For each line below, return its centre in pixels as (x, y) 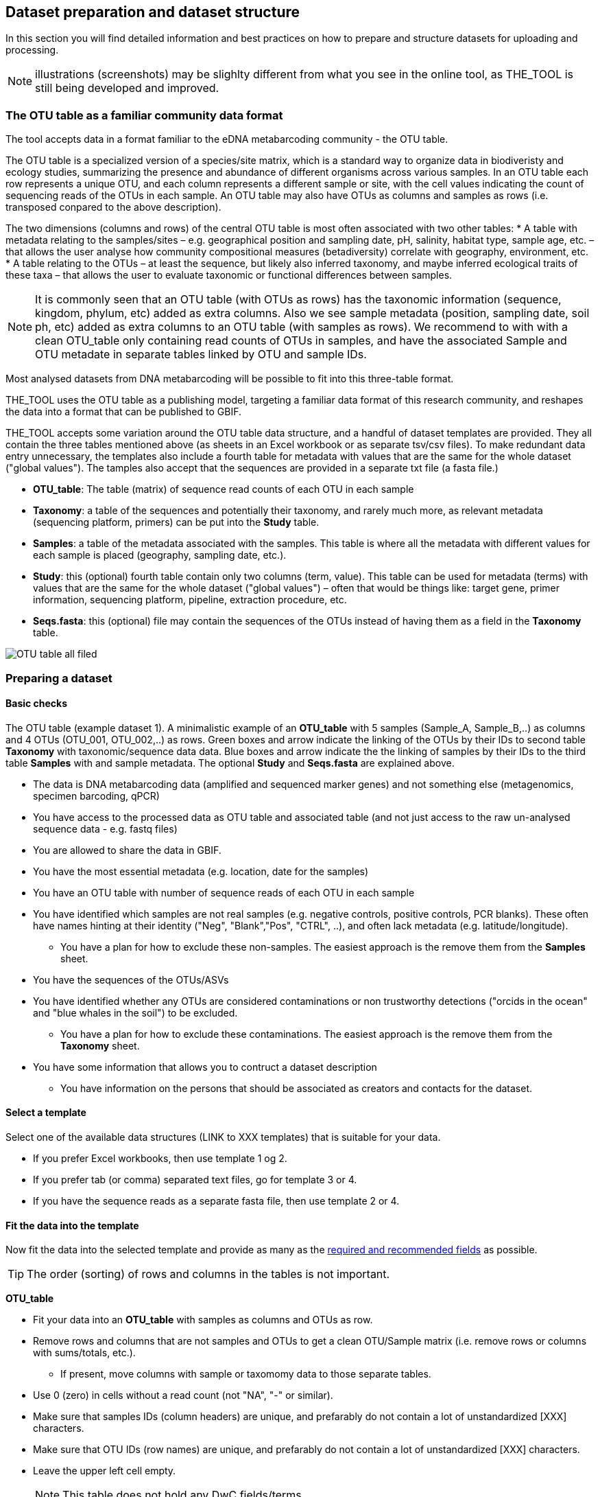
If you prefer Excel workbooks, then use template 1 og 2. (160, 1158)
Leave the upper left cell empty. (105, 1471)
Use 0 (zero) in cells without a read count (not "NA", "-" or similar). (183, 1395)
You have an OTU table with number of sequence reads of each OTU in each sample (224, 892)
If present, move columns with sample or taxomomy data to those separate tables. (246, 1374)
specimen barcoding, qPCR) (96, 796)
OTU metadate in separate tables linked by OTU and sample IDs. (201, 355)
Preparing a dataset (59, 678)
